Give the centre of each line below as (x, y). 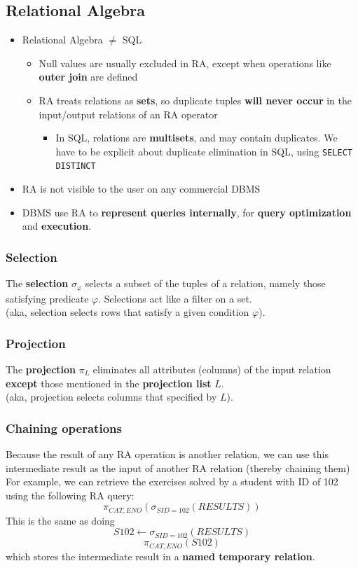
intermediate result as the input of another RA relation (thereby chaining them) (178, 467)
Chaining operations (64, 428)
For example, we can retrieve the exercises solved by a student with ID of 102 (172, 482)
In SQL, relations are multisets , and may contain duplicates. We (197, 138)
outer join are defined (88, 77)
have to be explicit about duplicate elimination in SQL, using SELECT (204, 151)
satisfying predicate (47, 298)
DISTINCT (76, 166)
